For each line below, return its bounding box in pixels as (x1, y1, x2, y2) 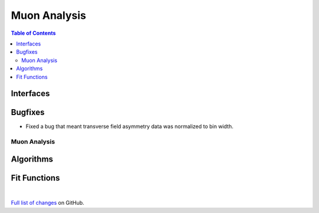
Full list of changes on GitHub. (11, 199, 84, 207)
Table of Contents (11, 30, 56, 37)
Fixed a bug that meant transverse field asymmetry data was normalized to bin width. (25, 123, 233, 130)
